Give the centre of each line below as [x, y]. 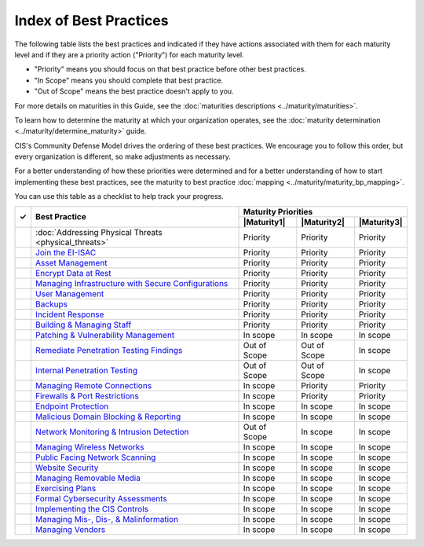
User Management [70, 293]
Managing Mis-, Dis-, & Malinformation [107, 519]
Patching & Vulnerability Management [105, 335]
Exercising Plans [66, 488]
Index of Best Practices [91, 20]
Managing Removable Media [88, 478]
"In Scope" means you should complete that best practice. [129, 80]
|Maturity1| [264, 222]
